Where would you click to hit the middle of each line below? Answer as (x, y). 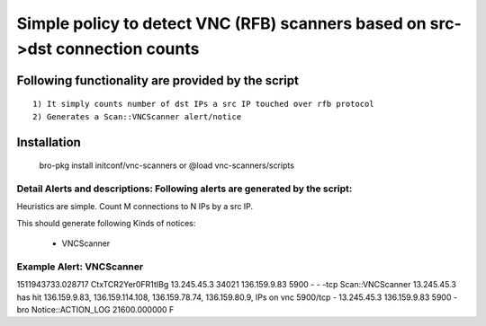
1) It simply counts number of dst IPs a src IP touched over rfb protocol (203, 104)
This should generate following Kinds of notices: (106, 223)
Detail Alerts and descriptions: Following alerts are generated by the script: (184, 189)
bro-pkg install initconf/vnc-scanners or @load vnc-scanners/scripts (166, 165)
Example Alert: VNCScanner (80, 267)
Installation (49, 142)
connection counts (127, 48)
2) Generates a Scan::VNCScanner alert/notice (137, 116)
